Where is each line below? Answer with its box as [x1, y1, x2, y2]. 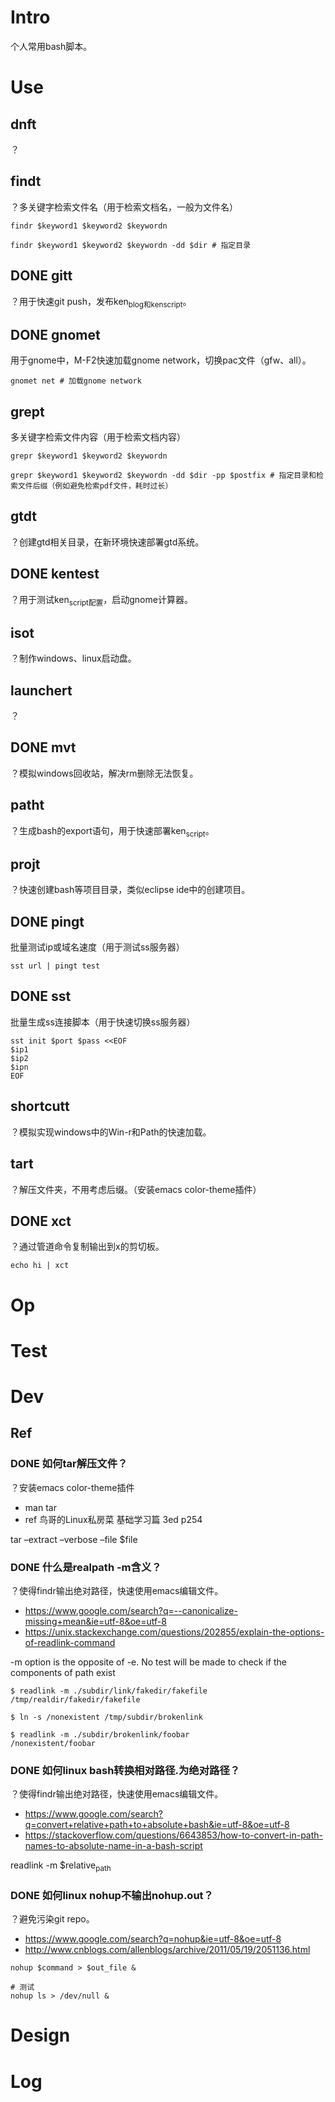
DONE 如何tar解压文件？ [10, 1457, 128, 1471]
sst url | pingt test [10, 961, 101, 971]
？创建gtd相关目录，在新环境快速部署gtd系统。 [10, 536, 205, 548]
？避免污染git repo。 [10, 1913, 95, 1925]
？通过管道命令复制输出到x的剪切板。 [10, 1241, 165, 1253]
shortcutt [10, 1098, 70, 1115]
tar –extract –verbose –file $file [10, 1533, 138, 1545]
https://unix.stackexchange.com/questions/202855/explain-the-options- [24, 1626, 325, 1638]
